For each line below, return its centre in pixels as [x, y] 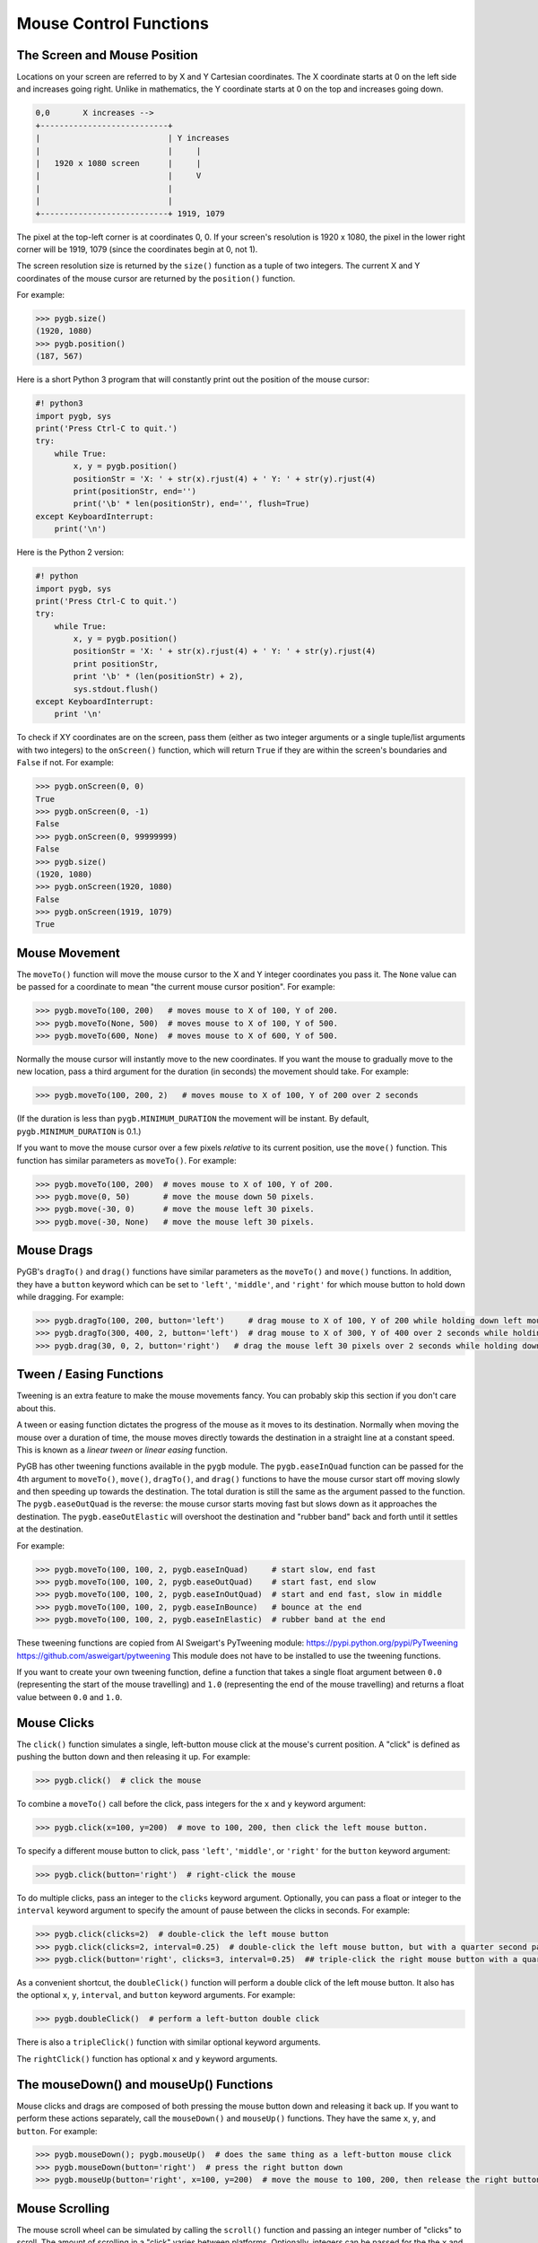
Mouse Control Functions [113, 23]
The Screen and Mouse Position [108, 55]
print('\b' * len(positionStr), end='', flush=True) [191, 504]
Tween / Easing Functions [90, 1374]
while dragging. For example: [70, 1297]
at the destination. [50, 1529]
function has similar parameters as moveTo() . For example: [126, 1160]
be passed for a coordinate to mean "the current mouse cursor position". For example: [176, 987]
